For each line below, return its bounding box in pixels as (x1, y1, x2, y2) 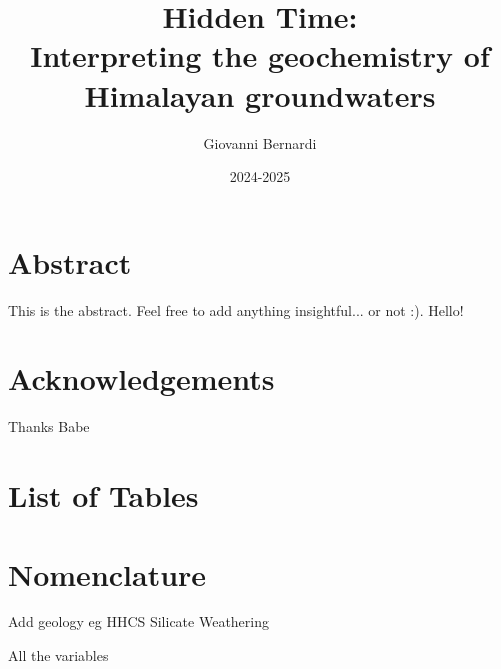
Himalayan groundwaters (84, 74, 436, 115)
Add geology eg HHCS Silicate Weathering (8, 611, 269, 632)
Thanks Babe (8, 416, 90, 437)
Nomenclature (8, 553, 207, 594)
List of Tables (8, 475, 199, 516)
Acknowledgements (8, 358, 275, 399)
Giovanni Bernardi (203, 132, 317, 153)
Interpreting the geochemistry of (30, 35, 490, 76)
